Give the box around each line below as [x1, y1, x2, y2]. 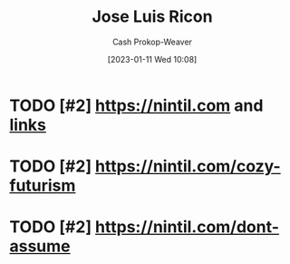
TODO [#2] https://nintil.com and [9, 95, 264, 115]
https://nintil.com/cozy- [94, 156, 281, 177]
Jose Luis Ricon [92, 6, 213, 27]
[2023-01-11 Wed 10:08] [107, 54, 198, 64]
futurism [9, 175, 76, 196]
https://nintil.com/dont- [94, 217, 279, 238]
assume [9, 236, 71, 257]
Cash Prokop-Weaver [111, 36, 193, 47]
